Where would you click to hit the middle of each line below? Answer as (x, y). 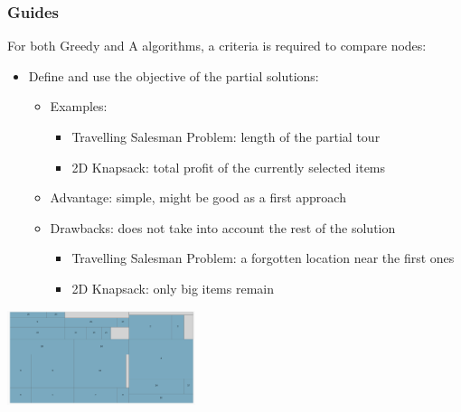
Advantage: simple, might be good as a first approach (198, 197)
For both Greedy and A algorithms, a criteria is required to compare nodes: (217, 46)
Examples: (79, 106)
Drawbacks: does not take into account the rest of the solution (223, 227)
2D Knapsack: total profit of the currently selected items (229, 167)
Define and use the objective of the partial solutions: (174, 75)
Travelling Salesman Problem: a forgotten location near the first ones (263, 258)
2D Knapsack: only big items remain (173, 288)
